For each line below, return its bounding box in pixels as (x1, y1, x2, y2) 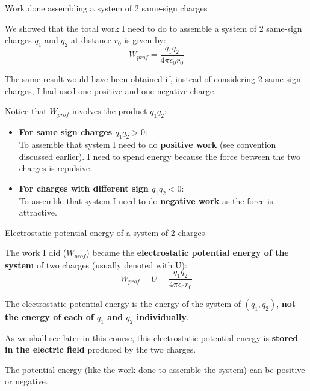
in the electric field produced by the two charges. (5, 343, 196, 356)
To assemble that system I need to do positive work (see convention (19, 138, 276, 151)
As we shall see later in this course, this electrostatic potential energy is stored (5, 331, 299, 344)
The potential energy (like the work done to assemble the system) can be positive (5, 363, 305, 375)
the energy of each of (5, 310, 94, 323)
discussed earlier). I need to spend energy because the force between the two (19, 150, 300, 162)
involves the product (72, 105, 147, 117)
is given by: (124, 34, 166, 46)
